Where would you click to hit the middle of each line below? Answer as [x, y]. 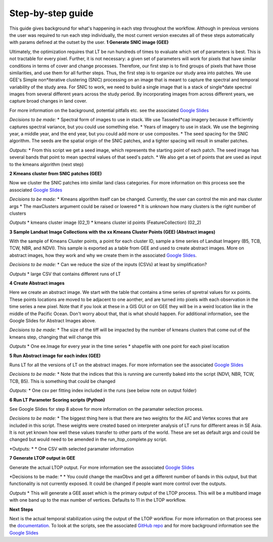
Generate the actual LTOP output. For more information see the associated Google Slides [102, 467]
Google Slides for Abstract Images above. [53, 321]
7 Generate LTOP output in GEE [42, 458]
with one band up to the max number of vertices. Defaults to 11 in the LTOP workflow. [98, 500]
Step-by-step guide [51, 13]
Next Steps [21, 509]
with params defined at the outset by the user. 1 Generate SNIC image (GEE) [89, 42]
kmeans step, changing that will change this [55, 337]
